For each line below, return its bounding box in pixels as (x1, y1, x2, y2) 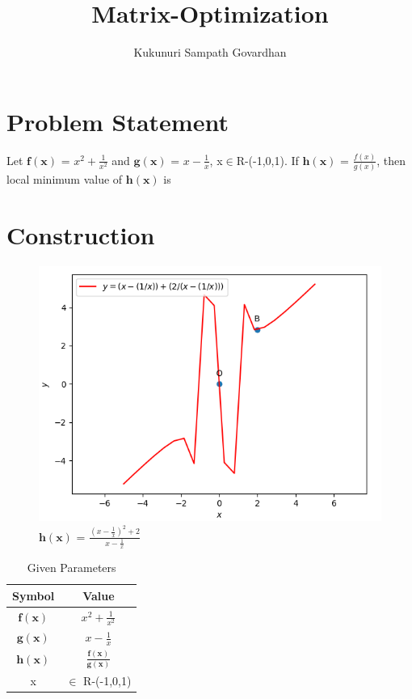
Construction (6, 218, 155, 252)
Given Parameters (27, 559, 116, 576)
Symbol (12, 587, 55, 604)
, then (376, 151, 406, 168)
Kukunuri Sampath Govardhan (133, 44, 287, 61)
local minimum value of (6, 171, 123, 188)
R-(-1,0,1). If (236, 151, 299, 168)
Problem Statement (6, 104, 229, 138)
